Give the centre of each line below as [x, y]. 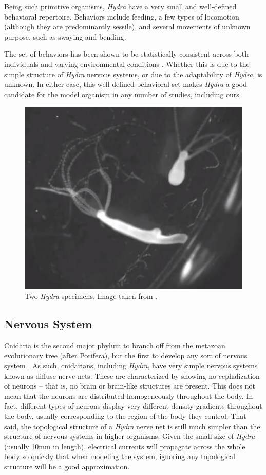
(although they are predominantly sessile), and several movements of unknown [127, 27]
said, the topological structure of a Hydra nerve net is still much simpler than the [132, 426]
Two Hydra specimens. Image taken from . [91, 296]
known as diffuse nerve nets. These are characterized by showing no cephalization [132, 375]
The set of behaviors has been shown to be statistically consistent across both [127, 54]
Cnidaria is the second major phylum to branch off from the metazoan [115, 345]
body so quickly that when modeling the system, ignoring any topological [120, 456]
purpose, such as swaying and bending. [65, 36]
